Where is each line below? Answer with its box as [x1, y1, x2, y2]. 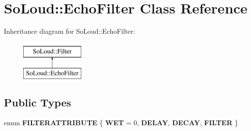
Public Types [4, 95, 72, 110]
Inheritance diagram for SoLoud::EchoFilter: [4, 26, 135, 36]
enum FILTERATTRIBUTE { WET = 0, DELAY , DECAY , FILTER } [4, 118, 238, 128]
